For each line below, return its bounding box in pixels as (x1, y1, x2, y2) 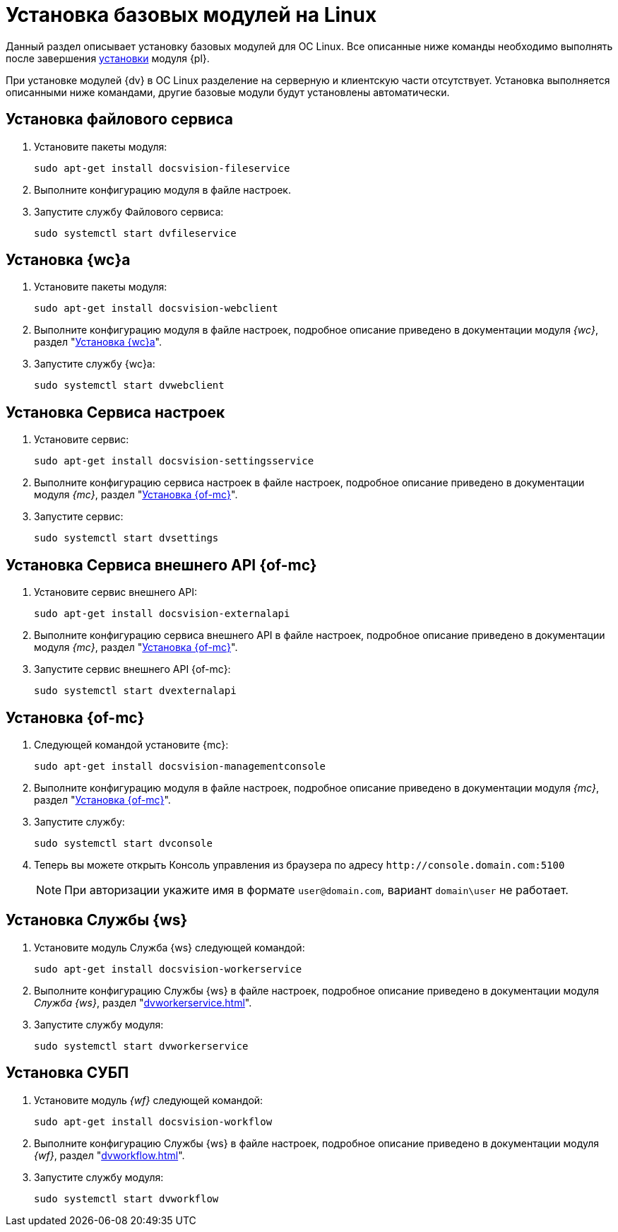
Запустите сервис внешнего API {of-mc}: (34, 663, 231, 676)
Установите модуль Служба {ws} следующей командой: (34, 941, 305, 954)
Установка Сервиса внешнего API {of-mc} (6, 556, 317, 574)
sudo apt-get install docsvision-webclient (34, 303, 278, 315)
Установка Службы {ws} (6, 911, 188, 929)
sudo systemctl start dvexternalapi (34, 685, 237, 697)
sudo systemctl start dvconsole (34, 837, 213, 849)
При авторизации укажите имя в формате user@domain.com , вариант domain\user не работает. (64, 882, 569, 897)
